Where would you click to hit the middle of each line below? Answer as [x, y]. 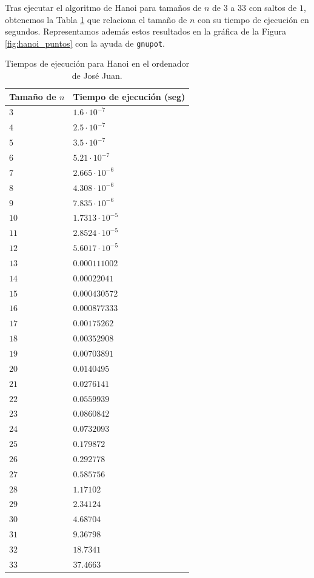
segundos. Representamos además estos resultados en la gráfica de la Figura [145, 31]
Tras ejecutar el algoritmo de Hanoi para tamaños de [103, 7]
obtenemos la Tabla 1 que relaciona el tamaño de [96, 19]
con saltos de [273, 7]
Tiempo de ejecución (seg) [129, 96]
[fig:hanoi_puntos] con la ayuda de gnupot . [85, 43]
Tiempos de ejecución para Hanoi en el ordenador [97, 63]
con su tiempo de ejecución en [253, 19]
